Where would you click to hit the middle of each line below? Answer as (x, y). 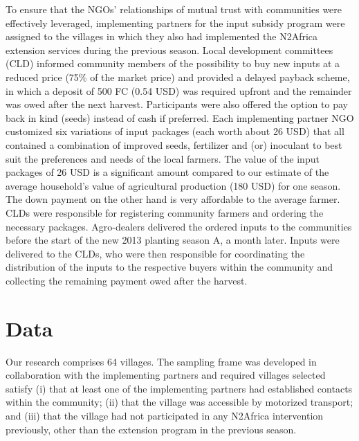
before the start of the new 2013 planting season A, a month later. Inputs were (173, 240)
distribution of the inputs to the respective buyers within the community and (169, 267)
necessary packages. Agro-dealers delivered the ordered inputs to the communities (179, 226)
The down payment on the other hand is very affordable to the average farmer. (173, 199)
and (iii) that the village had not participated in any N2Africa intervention (165, 415)
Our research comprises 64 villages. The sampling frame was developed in (161, 361)
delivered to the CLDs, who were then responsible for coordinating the (155, 253)
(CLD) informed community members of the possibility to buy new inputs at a (173, 63)
